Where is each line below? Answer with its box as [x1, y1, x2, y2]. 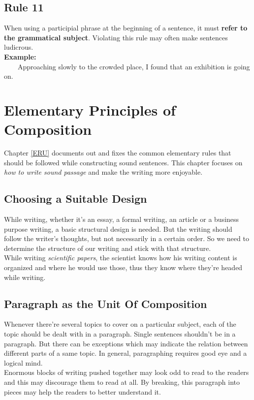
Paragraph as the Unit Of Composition [4, 296, 207, 311]
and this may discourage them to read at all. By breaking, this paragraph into [4, 376, 240, 387]
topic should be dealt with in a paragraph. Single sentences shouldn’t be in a [4, 329, 236, 339]
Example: [4, 51, 36, 62]
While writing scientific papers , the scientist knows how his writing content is [4, 252, 237, 263]
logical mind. [4, 357, 43, 368]
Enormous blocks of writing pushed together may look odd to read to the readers [4, 367, 249, 377]
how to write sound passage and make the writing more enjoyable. [4, 167, 203, 177]
